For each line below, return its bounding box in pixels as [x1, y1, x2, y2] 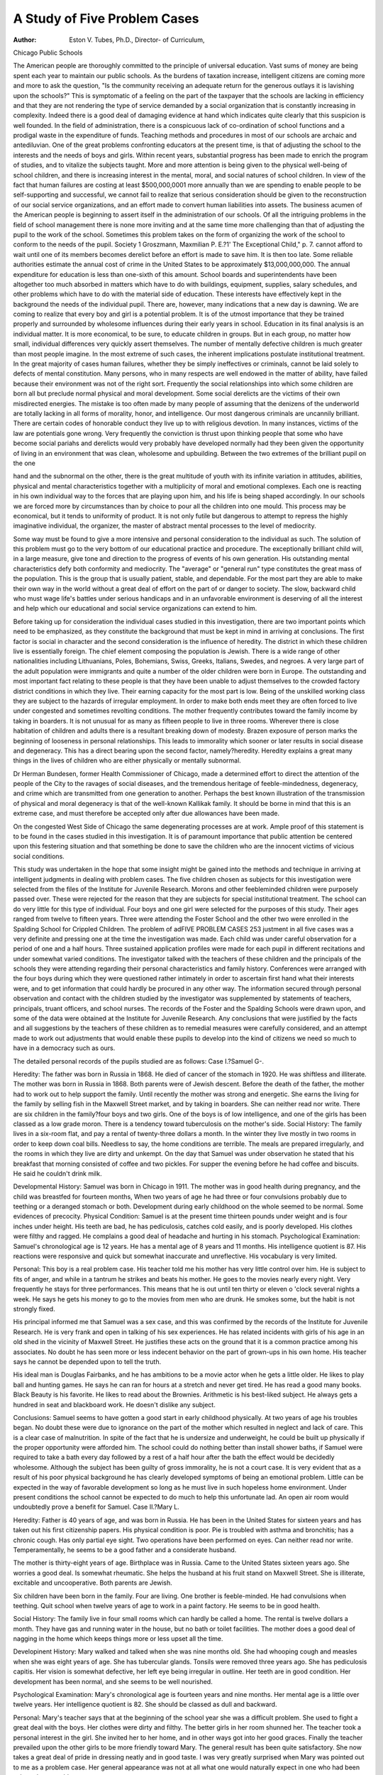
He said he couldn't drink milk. [13, 1169, 102, 1178]
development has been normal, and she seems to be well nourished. [13, 1677, 213, 1686]
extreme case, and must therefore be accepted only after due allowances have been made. [13, 809, 280, 818]
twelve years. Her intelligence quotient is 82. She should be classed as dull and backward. [13, 1700, 277, 1709]
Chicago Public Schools [13, 48, 83, 57]
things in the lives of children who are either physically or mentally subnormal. [13, 756, 241, 765]
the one [13, 459, 35, 467]
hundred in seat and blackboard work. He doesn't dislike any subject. [13, 1400, 216, 1409]
